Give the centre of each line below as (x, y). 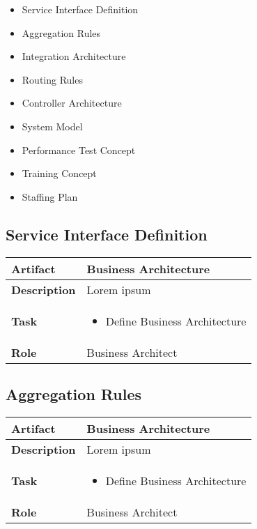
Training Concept (59, 173)
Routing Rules (52, 79)
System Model (52, 126)
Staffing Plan (50, 196)
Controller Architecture (72, 103)
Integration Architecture (74, 56)
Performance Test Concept (79, 149)
